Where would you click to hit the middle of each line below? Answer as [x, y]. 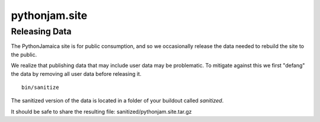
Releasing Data [41, 31]
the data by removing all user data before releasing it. [76, 73]
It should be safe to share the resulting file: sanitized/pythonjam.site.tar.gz [101, 111]
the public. [24, 54]
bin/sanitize [40, 87]
